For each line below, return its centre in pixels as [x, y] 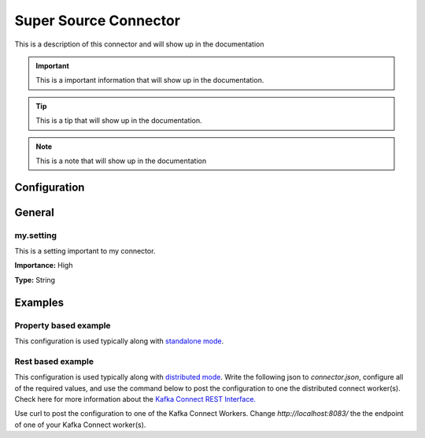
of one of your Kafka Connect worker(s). [80, 425]
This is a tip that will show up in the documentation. [119, 121]
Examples [39, 302]
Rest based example [54, 361]
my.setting [35, 235]
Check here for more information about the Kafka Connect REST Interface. [135, 399]
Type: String [35, 280]
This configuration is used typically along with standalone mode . [119, 341]
